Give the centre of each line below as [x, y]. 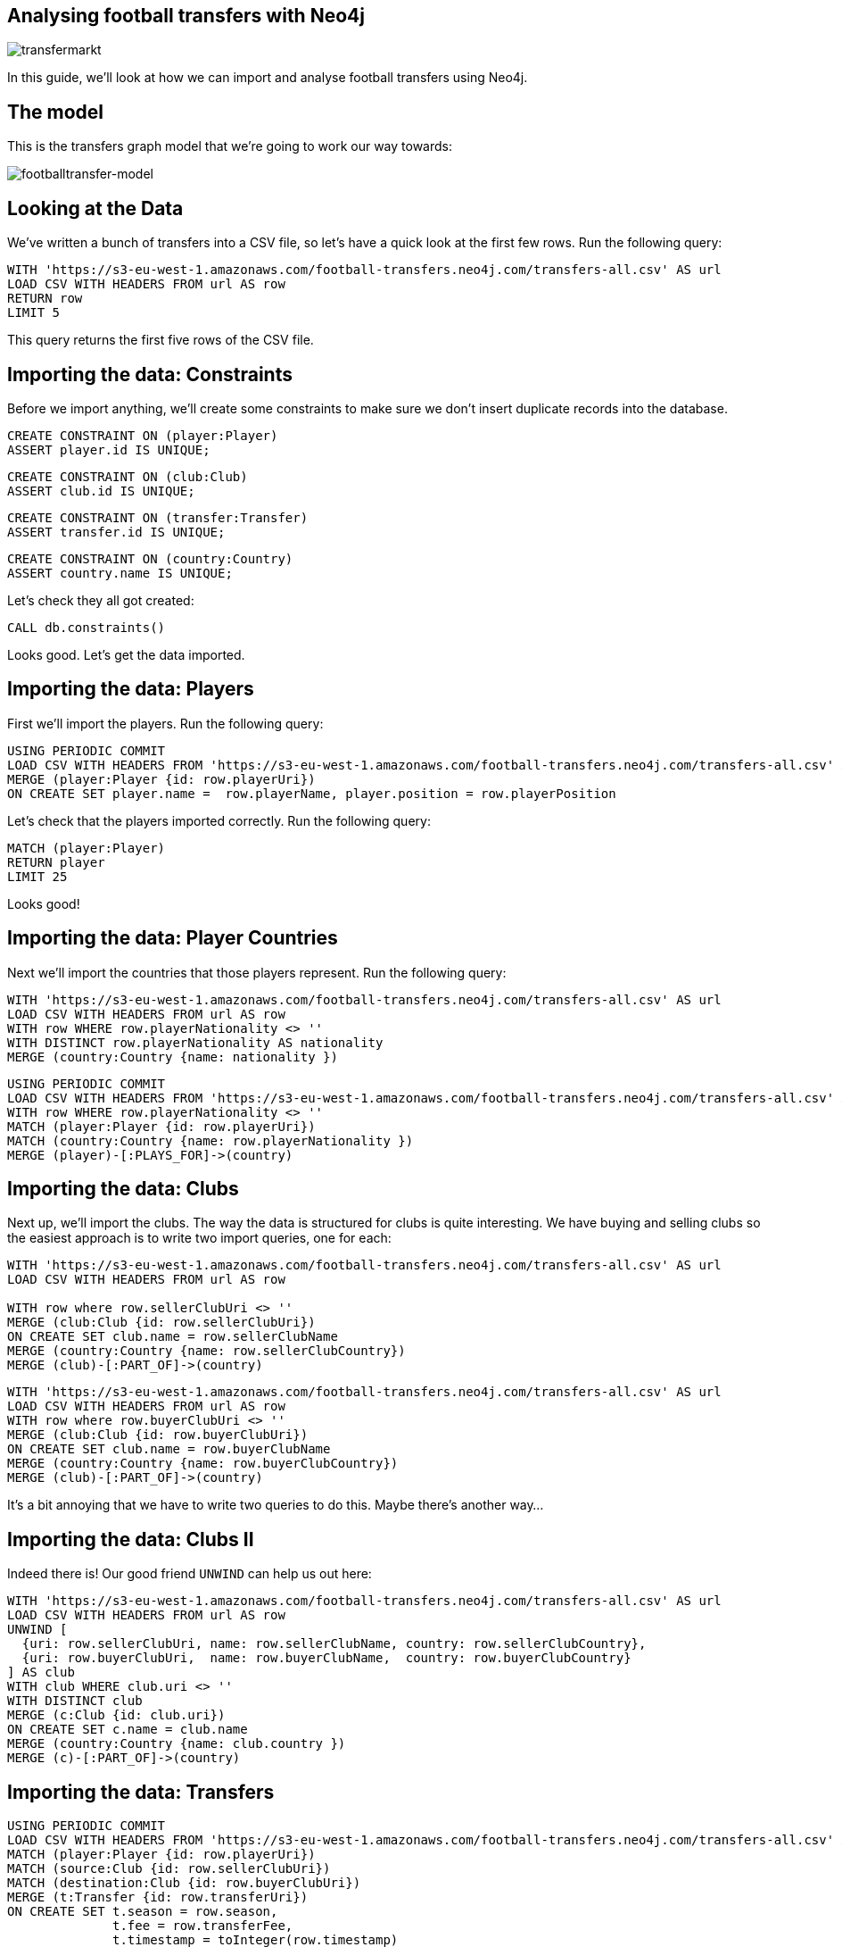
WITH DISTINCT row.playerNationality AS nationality [195, 1042]
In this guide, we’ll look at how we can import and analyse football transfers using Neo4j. [268, 78]
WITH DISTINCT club [75, 1701]
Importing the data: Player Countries [173, 938]
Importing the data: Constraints [150, 374]
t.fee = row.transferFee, [203, 1926]
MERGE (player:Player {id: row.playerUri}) [161, 779]
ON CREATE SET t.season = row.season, [143, 1912]
